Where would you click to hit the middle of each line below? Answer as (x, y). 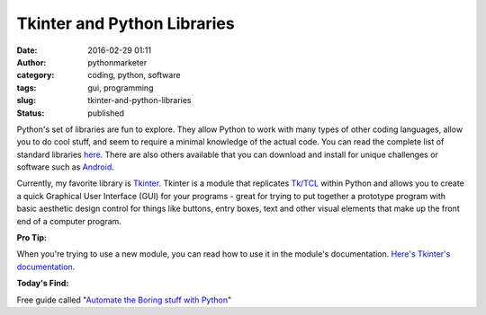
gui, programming (121, 87)
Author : (31, 62)
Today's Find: (43, 284)
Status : (31, 113)
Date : (27, 50)
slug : (26, 101)
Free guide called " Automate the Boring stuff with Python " (124, 300)
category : (36, 75)
